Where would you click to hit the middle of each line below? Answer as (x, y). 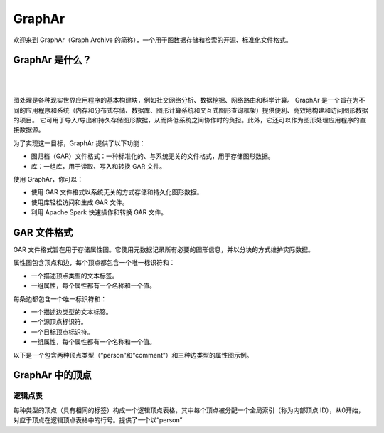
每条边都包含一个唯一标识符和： (60, 298)
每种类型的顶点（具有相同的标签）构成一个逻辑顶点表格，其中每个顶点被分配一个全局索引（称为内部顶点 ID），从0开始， (189, 410)
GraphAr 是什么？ (52, 60)
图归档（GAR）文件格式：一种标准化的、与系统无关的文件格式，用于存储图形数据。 (153, 156)
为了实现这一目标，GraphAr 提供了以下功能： (79, 143)
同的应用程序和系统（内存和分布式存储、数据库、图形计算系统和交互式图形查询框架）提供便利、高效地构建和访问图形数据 (191, 110)
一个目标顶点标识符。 (62, 332)
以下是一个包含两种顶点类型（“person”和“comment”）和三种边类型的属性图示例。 (133, 355)
